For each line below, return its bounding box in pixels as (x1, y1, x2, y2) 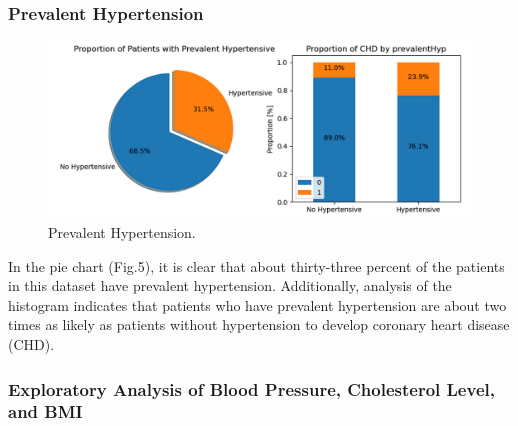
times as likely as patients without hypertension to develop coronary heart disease (8, 314, 510, 335)
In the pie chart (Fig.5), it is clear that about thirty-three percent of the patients (8, 255, 505, 276)
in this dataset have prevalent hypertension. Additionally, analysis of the (8, 275, 452, 296)
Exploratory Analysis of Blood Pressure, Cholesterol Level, (8, 376, 495, 401)
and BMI (8, 399, 83, 424)
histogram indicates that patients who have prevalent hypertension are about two (8, 294, 507, 315)
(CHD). (8, 334, 55, 354)
